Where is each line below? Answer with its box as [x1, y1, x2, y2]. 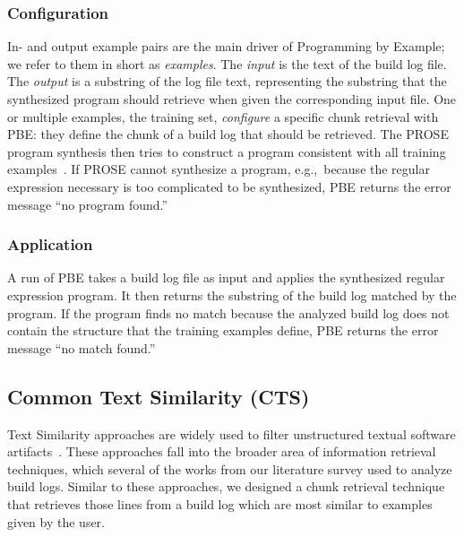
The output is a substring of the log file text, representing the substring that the [7, 72, 447, 91]
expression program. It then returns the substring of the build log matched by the [7, 285, 457, 304]
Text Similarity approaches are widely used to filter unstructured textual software [7, 424, 456, 443]
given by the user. [7, 512, 106, 531]
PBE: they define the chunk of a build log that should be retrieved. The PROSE [7, 125, 449, 143]
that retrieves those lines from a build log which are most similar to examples [7, 494, 433, 513]
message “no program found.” [7, 195, 168, 213]
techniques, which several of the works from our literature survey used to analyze [7, 459, 452, 478]
